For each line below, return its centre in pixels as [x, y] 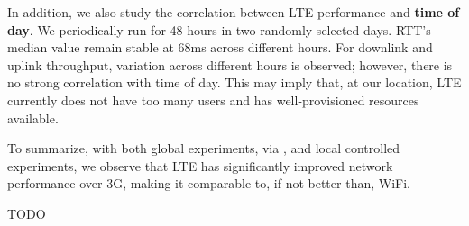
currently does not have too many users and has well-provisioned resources [213, 99]
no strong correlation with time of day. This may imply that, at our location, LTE [234, 82]
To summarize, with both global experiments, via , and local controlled [204, 148]
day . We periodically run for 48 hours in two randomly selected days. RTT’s [219, 29]
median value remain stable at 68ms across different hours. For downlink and [220, 47]
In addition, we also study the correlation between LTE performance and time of [234, 12]
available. [33, 118]
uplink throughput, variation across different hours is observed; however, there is [230, 64]
